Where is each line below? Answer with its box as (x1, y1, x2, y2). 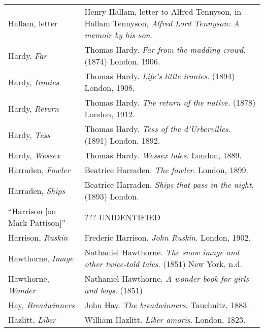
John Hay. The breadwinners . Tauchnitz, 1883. (84, 299, 249, 311)
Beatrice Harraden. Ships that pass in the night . (84, 179, 254, 190)
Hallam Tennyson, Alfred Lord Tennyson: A (84, 17, 240, 29)
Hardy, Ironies (8, 76, 59, 88)
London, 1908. (84, 82, 135, 93)
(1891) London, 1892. (84, 135, 160, 146)
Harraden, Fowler (8, 164, 71, 176)
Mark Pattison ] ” (8, 217, 66, 228)
